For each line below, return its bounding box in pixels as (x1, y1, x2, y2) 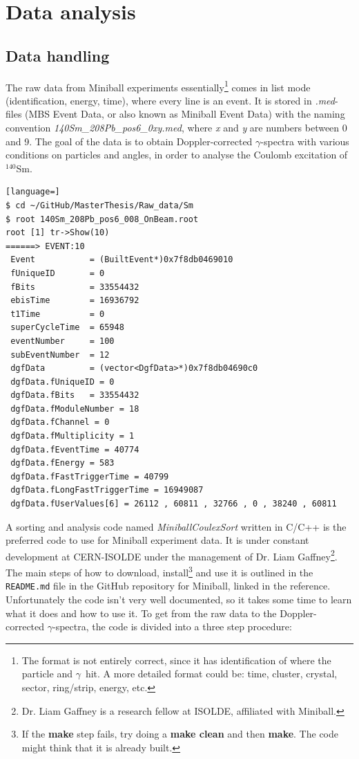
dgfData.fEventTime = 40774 (10, 444, 139, 455)
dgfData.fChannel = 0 (10, 417, 110, 428)
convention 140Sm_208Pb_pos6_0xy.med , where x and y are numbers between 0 (6, 120, 347, 135)
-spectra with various (260, 134, 349, 148)
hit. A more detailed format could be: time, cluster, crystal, (85, 666, 338, 681)
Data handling (6, 44, 110, 66)
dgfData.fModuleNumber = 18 (10, 403, 139, 414)
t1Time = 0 (10, 309, 105, 319)
